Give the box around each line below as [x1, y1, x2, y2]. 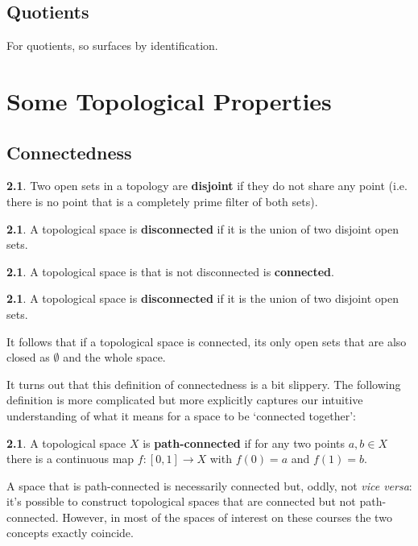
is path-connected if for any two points [143, 434, 345, 451]
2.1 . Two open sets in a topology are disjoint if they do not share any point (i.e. [6, 177, 408, 194]
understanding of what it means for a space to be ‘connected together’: [6, 407, 356, 424]
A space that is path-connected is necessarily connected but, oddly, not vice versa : [6, 477, 412, 494]
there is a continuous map [6, 450, 135, 467]
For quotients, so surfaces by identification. [6, 37, 218, 54]
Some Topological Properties [6, 84, 332, 117]
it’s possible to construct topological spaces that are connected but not [6, 493, 356, 510]
